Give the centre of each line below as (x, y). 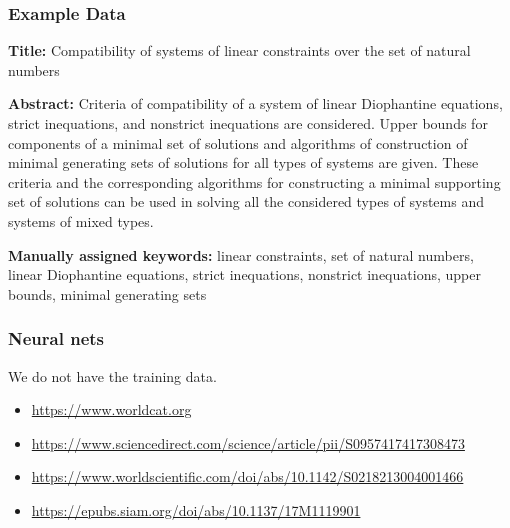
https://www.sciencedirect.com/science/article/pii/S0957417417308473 (248, 442)
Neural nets (56, 338)
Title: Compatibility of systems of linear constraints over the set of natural (239, 50)
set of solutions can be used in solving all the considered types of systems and (246, 201)
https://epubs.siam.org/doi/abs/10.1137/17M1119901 (196, 509)
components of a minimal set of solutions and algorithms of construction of (238, 142)
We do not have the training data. (112, 375)
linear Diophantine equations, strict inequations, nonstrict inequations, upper (244, 274)
